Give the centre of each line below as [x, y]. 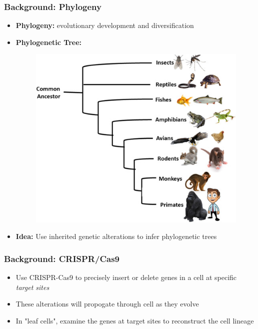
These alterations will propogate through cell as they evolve [107, 304]
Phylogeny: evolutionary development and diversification [105, 25]
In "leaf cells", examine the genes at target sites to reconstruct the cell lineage [135, 320]
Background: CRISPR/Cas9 [62, 258]
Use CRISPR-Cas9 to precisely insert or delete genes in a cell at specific [126, 277]
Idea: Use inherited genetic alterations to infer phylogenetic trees [116, 236]
